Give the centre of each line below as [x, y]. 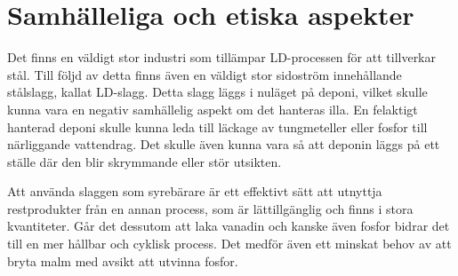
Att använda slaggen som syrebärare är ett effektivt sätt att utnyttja [195, 191]
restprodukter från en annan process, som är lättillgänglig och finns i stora [210, 208]
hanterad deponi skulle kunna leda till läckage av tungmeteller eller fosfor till [217, 126]
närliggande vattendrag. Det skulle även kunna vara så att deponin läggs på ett [224, 144]
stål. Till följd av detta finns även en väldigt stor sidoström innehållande [205, 74]
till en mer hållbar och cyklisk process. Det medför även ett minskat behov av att [229, 244]
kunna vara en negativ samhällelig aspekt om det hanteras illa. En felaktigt [213, 109]
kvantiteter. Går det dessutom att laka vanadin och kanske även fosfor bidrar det [229, 226]
